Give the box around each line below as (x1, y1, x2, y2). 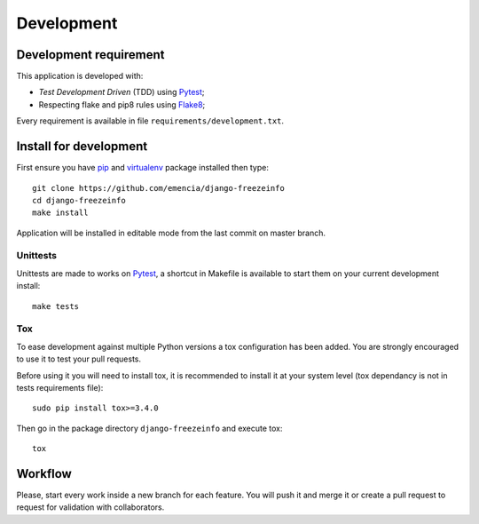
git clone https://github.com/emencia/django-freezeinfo (32, 183, 286, 193)
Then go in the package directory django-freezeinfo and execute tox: (16, 423, 283, 433)
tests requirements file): (16, 382, 104, 393)
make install (32, 208, 89, 218)
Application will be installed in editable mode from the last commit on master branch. (16, 227, 326, 238)
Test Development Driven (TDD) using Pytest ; (38, 87, 205, 98)
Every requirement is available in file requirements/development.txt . (16, 115, 284, 126)
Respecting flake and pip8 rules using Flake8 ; (38, 99, 206, 110)
